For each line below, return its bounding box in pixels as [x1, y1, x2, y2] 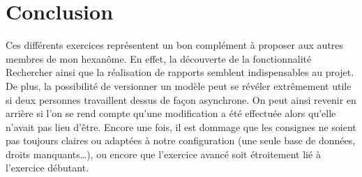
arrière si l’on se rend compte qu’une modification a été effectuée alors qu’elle [6, 106, 336, 121]
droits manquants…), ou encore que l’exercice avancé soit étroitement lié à [6, 146, 321, 161]
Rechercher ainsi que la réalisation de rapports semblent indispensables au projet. [6, 65, 354, 79]
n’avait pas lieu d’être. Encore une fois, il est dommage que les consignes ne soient [6, 119, 356, 134]
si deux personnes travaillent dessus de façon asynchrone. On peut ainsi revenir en [6, 92, 356, 107]
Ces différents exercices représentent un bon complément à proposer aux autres [6, 38, 344, 52]
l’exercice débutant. [6, 160, 89, 175]
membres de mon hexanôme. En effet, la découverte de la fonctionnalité [6, 51, 312, 66]
